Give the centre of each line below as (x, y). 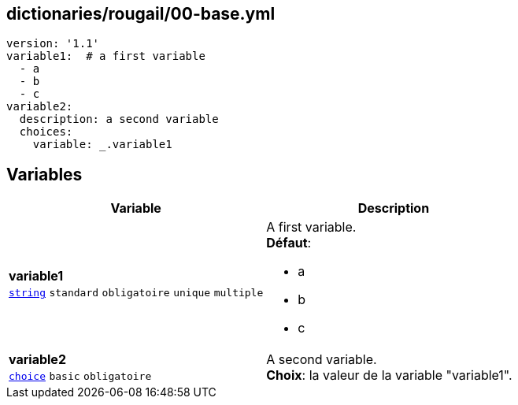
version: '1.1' (53, 44)
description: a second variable (119, 119)
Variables (44, 174)
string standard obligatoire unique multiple (136, 293)
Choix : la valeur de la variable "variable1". (389, 375)
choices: (46, 132)
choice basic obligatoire (80, 377)
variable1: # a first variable (106, 56)
